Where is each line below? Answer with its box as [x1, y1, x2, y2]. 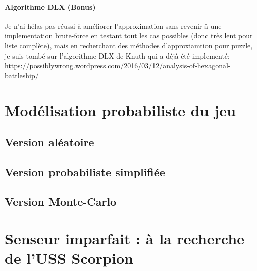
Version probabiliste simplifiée [5, 164, 165, 179]
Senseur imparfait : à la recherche [5, 228, 244, 249]
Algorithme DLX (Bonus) [5, 1, 96, 12]
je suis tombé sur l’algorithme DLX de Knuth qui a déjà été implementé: [5, 50, 230, 61]
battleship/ [5, 70, 39, 80]
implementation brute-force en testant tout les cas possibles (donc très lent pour [5, 30, 253, 41]
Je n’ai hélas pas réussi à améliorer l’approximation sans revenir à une [5, 20, 222, 31]
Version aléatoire [5, 134, 94, 150]
